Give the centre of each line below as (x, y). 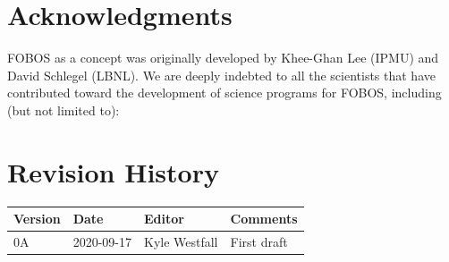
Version (37, 219)
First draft (259, 241)
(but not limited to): (64, 110)
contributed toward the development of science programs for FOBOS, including (224, 93)
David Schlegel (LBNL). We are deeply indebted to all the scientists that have (221, 75)
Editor (164, 219)
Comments (264, 219)
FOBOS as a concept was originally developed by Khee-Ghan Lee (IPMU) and (223, 58)
